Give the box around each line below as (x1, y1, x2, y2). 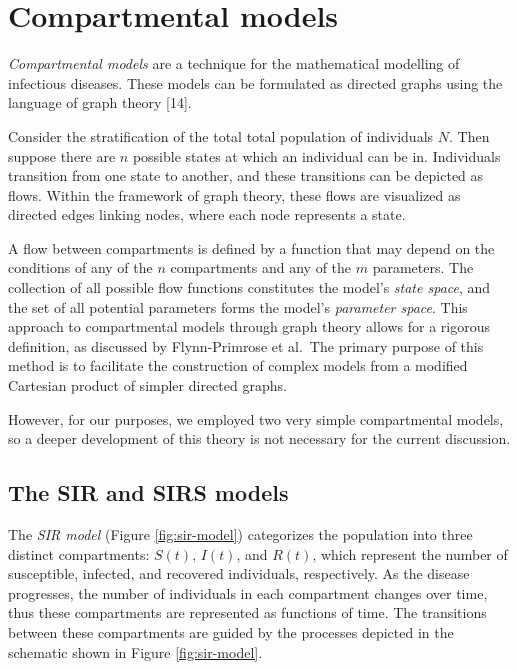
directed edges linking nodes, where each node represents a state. (8, 204, 406, 225)
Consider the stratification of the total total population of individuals (8, 125, 434, 146)
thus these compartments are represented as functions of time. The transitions (8, 602, 487, 623)
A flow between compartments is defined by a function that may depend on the (8, 237, 495, 258)
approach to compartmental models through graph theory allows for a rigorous (8, 316, 491, 337)
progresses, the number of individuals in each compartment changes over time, (8, 582, 488, 603)
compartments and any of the (170, 257, 352, 278)
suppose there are (8, 145, 116, 166)
